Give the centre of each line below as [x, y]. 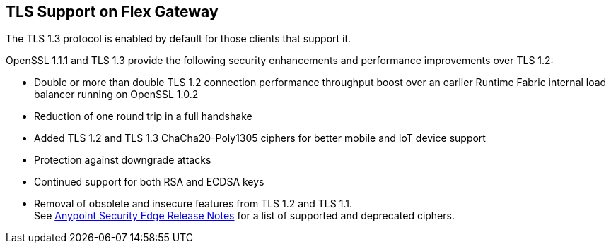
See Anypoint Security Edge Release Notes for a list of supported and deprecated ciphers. [244, 216]
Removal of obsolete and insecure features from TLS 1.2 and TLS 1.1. [193, 204]
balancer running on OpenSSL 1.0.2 [116, 95]
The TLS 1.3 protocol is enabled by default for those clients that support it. [179, 39]
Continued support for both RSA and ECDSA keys [149, 182]
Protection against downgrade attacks [123, 160]
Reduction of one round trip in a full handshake [143, 116]
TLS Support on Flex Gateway [112, 12]
